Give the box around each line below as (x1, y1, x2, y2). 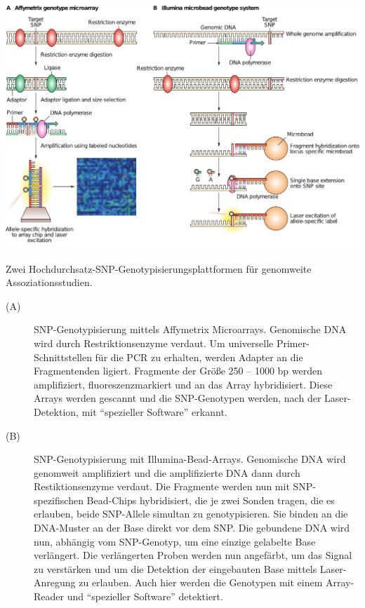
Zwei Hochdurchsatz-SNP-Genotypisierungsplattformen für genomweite (6, 261, 312, 276)
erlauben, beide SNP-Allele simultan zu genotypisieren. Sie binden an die (34, 506, 348, 521)
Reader (34, 589, 65, 604)
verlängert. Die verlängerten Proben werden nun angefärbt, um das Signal (34, 548, 352, 562)
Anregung (34, 575, 76, 590)
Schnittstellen (34, 349, 92, 364)
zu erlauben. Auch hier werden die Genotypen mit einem (79, 575, 323, 590)
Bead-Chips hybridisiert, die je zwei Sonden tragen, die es (86, 492, 335, 507)
